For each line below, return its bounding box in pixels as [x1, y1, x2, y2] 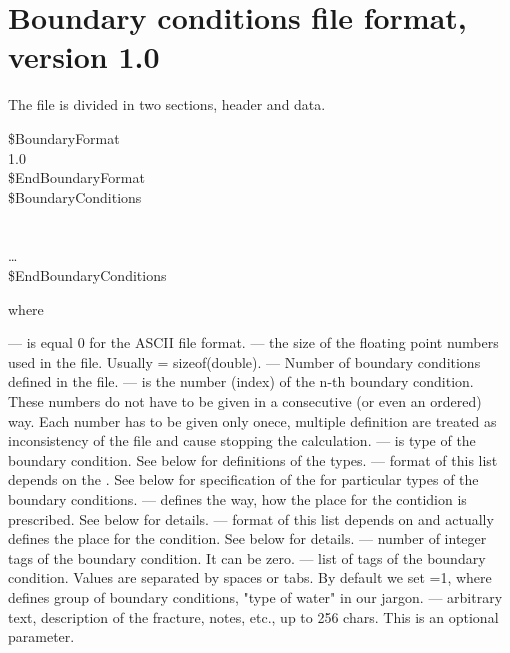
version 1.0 [8, 36, 160, 77]
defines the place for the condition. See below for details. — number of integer [8, 528, 487, 549]
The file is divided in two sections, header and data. [8, 94, 326, 115]
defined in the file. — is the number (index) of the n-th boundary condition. [8, 371, 474, 392]
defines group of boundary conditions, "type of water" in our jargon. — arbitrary [8, 586, 503, 607]
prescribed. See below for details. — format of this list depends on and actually [8, 508, 494, 529]
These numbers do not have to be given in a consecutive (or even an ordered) [8, 391, 482, 412]
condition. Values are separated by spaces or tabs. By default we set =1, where [8, 567, 492, 588]
